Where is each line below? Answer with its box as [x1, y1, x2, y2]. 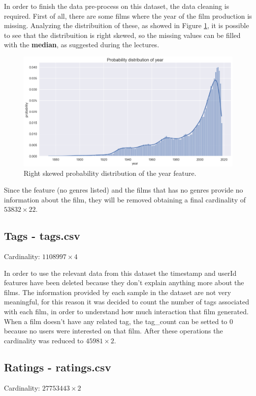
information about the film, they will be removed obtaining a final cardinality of [4, 194, 246, 204]
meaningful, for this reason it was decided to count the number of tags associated [4, 297, 249, 307]
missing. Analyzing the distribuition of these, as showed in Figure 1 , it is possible [4, 20, 249, 31]
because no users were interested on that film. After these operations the [4, 326, 223, 336]
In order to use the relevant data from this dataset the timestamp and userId [4, 267, 237, 278]
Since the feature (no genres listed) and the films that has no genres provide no [4, 185, 243, 195]
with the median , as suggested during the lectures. [4, 39, 160, 50]
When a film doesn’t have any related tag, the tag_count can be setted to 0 [4, 316, 233, 326]
